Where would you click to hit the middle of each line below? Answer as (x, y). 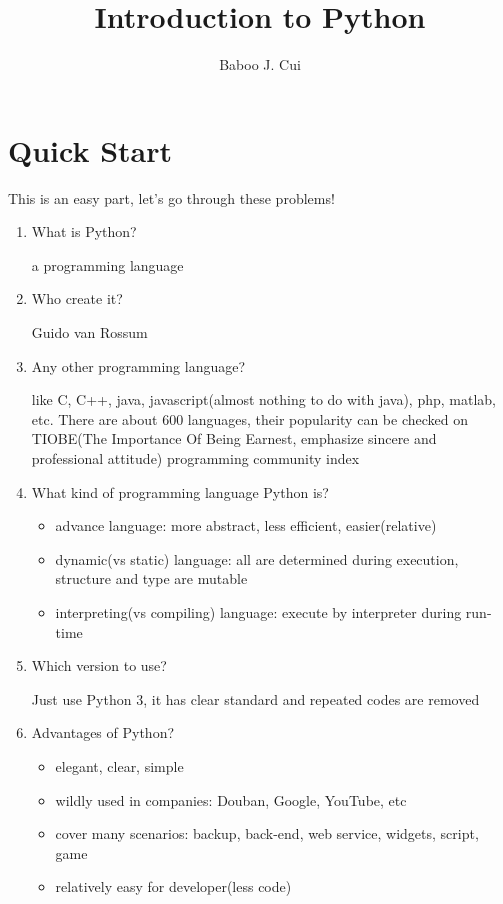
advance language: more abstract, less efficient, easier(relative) (246, 525)
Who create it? (77, 298)
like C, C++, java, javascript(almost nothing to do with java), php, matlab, (263, 399)
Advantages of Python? (103, 732)
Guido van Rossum (89, 332)
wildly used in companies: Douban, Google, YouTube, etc (231, 799)
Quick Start (90, 149)
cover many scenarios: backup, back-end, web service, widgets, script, (267, 833)
